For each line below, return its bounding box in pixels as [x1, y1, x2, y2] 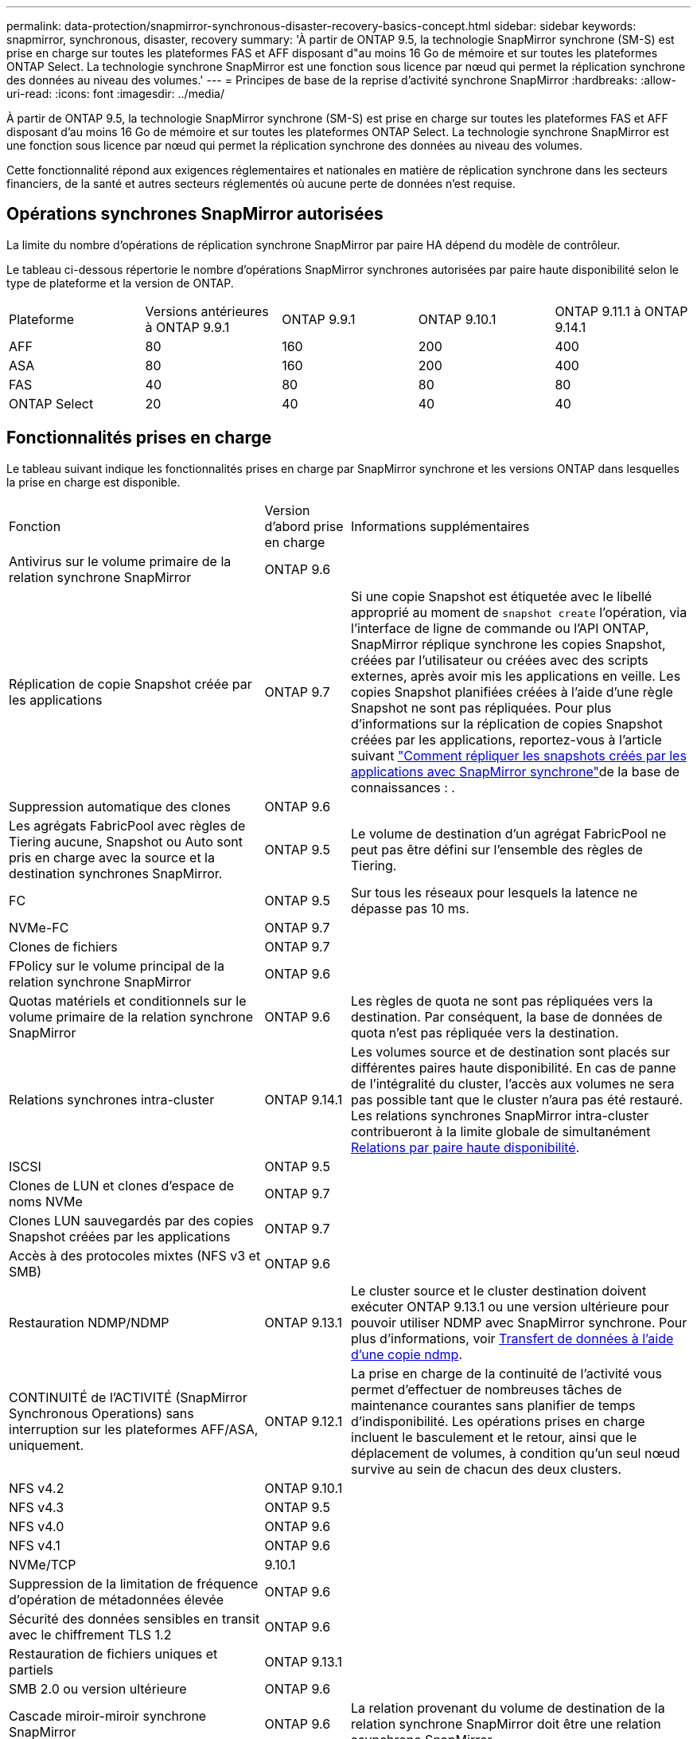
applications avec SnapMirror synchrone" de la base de [351, 763, 680, 780]
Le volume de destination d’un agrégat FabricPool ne [351, 825, 667, 842]
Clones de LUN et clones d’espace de [9, 1177, 235, 1194]
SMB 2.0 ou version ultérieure [9, 1680, 187, 1697]
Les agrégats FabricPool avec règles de [9, 817, 246, 834]
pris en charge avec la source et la [9, 849, 215, 866]
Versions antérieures [145, 303, 269, 319]
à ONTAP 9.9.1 [145, 318, 230, 335]
